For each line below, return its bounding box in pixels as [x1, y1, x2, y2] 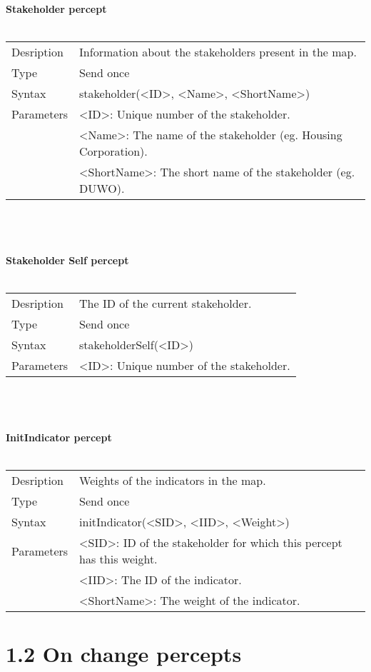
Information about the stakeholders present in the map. [79, 44, 357, 61]
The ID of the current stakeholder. [79, 295, 252, 312]
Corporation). [79, 143, 148, 160]
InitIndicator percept [6, 429, 112, 444]
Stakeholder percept [6, 1, 107, 16]
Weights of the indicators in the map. [79, 472, 266, 489]
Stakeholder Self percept [6, 252, 129, 267]
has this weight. [79, 551, 158, 568]
